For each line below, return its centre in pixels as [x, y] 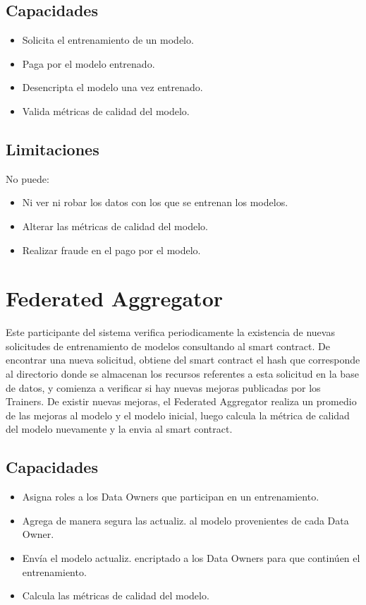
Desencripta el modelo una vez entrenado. [112, 87]
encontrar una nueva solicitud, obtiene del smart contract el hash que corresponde [183, 360]
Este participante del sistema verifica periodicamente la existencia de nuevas [170, 332]
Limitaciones [53, 149]
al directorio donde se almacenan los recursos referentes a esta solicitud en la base [182, 374]
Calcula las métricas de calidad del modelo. [116, 595]
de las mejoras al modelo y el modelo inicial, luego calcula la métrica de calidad [178, 415]
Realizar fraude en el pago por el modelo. [111, 250]
